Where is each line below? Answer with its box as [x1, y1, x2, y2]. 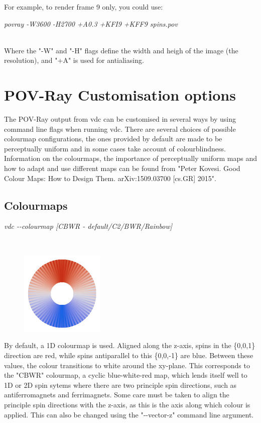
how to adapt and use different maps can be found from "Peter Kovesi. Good [4, 163, 240, 174]
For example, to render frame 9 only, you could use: [4, 2, 163, 12]
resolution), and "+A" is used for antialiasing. [4, 55, 144, 65]
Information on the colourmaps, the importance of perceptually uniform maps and [4, 153, 257, 163]
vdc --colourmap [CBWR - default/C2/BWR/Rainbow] [4, 221, 173, 231]
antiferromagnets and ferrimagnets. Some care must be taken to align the [4, 389, 229, 400]
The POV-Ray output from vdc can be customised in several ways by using [4, 114, 236, 124]
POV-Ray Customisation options [4, 84, 236, 105]
